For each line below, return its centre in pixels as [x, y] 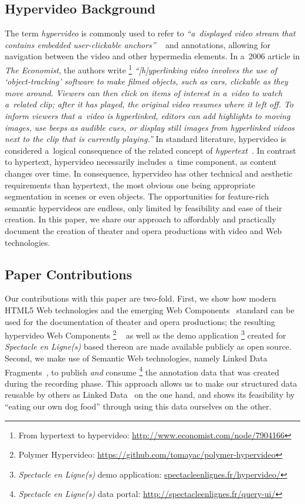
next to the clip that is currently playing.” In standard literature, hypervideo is [145, 139]
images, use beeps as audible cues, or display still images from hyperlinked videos [150, 127]
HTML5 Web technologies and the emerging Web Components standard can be [150, 309]
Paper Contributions [68, 274]
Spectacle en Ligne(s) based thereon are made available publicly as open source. [148, 346]
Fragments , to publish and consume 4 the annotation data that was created [142, 371]
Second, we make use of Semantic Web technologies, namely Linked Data [136, 358]
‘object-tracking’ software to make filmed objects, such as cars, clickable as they [146, 81]
